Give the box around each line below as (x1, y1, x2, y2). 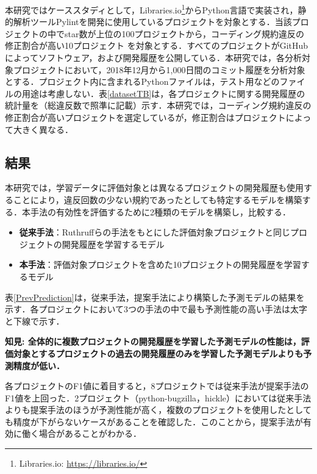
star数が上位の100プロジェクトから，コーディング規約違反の (64, 27, 305, 40)
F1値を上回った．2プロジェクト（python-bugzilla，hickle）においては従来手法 (5, 391, 312, 404)
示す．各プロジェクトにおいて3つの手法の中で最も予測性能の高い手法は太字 (5, 303, 308, 315)
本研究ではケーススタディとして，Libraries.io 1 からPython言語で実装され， (5, 2, 298, 16)
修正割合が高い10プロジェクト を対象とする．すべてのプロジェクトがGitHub (5, 39, 308, 52)
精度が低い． (13, 359, 65, 372)
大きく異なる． (13, 123, 73, 135)
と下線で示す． (5, 314, 65, 327)
